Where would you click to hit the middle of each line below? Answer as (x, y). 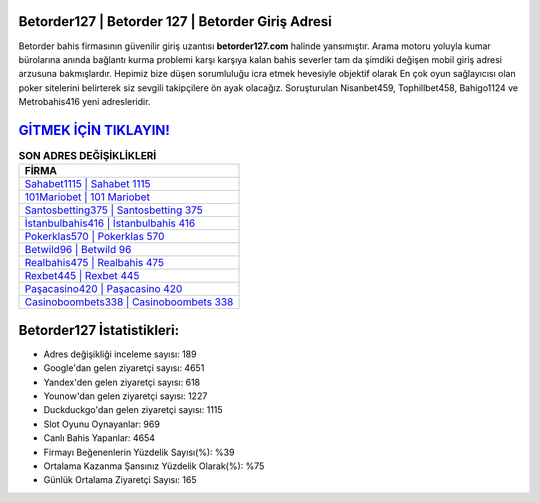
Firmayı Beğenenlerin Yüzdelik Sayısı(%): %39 (139, 452)
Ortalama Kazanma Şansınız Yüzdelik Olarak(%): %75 (154, 466)
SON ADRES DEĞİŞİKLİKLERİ (87, 156)
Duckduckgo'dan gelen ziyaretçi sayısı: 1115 (133, 410)
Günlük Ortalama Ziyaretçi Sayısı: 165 (120, 480)
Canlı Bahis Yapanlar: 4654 (99, 438)
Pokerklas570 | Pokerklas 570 (94, 237)
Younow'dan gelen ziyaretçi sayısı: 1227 (125, 396)
